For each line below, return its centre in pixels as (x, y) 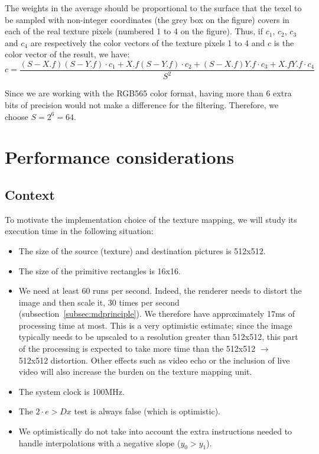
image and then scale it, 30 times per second (99, 302)
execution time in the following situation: (79, 231)
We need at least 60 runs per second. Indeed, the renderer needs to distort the (160, 291)
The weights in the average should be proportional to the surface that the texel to (153, 8)
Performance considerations (120, 157)
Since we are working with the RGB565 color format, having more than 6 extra (148, 93)
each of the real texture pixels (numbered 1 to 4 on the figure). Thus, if (134, 31)
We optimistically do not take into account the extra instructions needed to (155, 431)
